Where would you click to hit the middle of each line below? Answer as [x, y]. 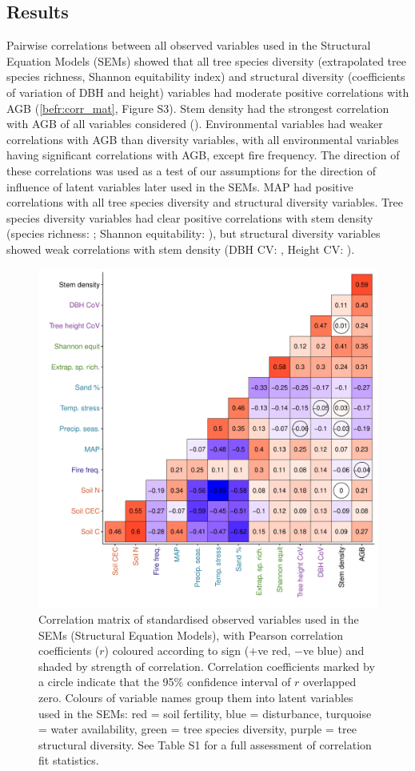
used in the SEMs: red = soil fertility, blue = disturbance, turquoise [205, 713]
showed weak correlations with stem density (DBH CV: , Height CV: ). [181, 249]
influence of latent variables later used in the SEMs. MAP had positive [180, 186]
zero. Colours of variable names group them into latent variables [196, 698]
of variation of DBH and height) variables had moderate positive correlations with [208, 92]
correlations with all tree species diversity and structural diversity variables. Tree [205, 202]
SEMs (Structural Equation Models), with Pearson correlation [191, 634]
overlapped [330, 682]
